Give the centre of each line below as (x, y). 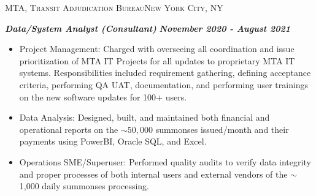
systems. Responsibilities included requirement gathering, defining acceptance (165, 73)
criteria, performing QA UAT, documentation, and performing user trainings (164, 84)
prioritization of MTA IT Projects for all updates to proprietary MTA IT (157, 60)
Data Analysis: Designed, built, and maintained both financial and (145, 117)
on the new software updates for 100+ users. (103, 96)
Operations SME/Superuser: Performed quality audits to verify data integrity (165, 161)
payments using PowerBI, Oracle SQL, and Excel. (113, 141)
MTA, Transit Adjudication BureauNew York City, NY (114, 7)
